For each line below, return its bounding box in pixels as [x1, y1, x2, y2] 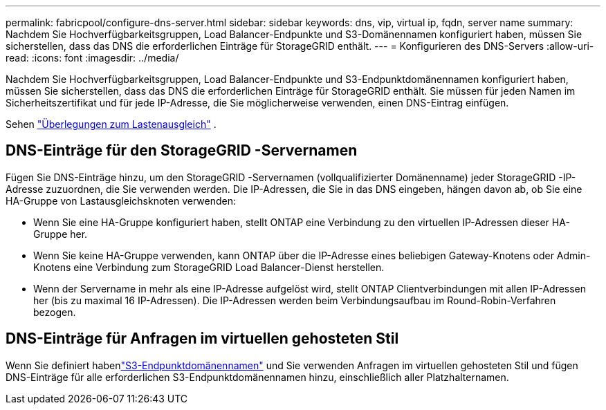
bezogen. [33, 306, 76, 318]
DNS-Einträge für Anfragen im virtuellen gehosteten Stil [6, 330, 399, 348]
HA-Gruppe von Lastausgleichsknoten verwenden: [6, 194, 236, 207]
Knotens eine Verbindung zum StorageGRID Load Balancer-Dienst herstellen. [33, 261, 385, 273]
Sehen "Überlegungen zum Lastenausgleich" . [6, 118, 217, 130]
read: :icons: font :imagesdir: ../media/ [6, 52, 179, 64]
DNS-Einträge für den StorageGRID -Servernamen [6, 142, 358, 160]
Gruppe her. [33, 227, 88, 240]
